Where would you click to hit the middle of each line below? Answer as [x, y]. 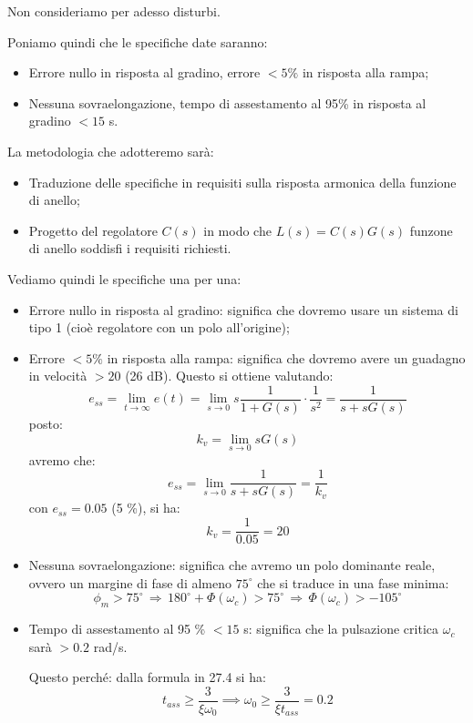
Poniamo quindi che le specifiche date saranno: [138, 41]
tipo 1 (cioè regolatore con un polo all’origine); [159, 327]
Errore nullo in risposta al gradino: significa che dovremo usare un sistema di [243, 309]
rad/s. [110, 646]
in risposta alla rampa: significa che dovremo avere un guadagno [286, 357]
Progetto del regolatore [93, 230]
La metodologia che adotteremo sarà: [111, 151]
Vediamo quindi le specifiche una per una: [124, 278]
